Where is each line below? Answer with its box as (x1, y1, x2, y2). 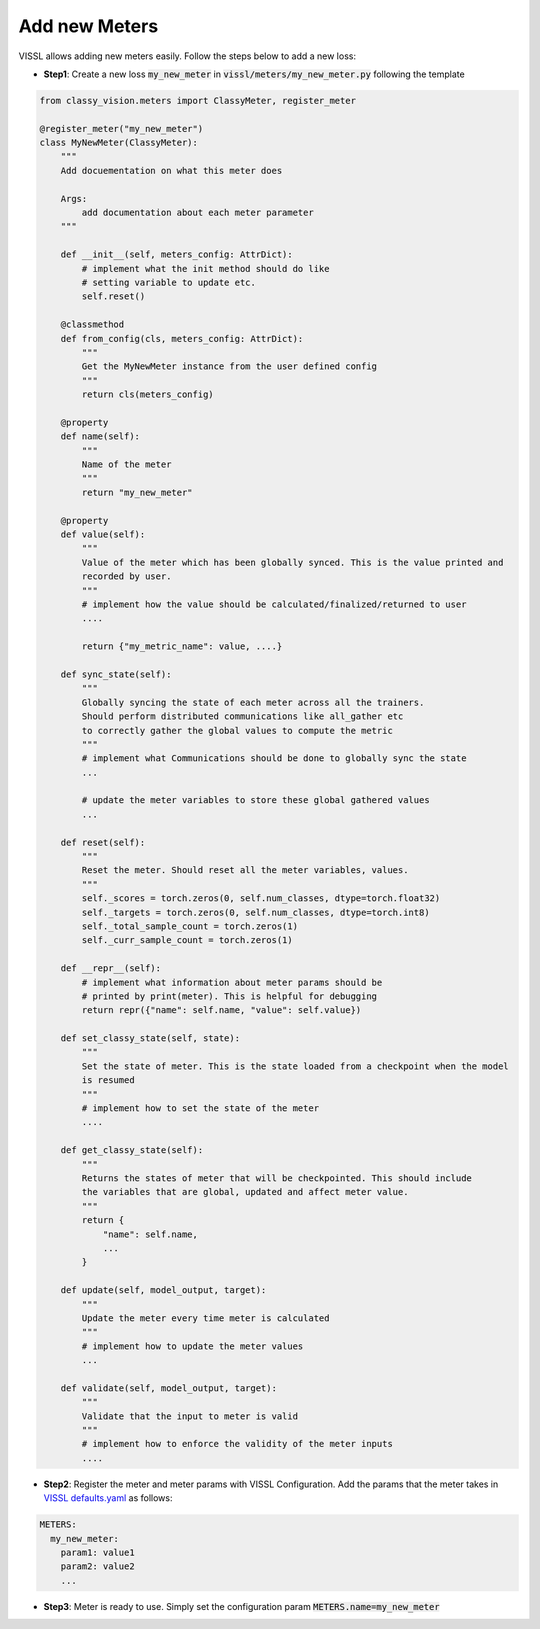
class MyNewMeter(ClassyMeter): (39, 137, 199, 149)
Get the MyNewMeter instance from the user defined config (81, 361, 378, 372)
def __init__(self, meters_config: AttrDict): (60, 249, 294, 260)
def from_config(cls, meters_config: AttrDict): (60, 333, 304, 344)
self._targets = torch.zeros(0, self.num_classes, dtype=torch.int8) (81, 906, 430, 918)
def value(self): (60, 529, 146, 540)
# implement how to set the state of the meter (81, 1103, 320, 1114)
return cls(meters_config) (81, 389, 214, 400)
